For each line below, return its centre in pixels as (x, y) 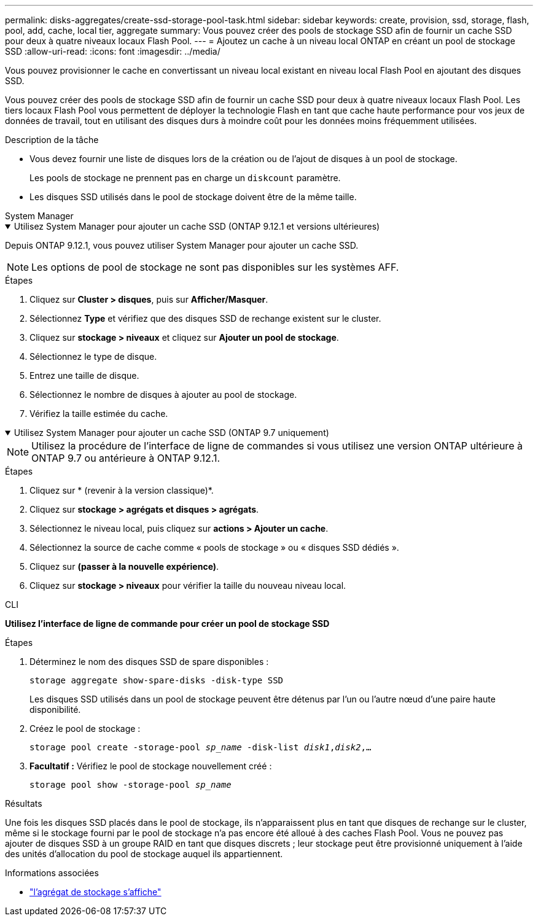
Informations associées (52, 873)
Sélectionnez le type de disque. (93, 356)
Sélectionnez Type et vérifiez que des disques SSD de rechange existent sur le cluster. (205, 318)
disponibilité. (55, 709)
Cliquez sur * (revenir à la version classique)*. (122, 490)
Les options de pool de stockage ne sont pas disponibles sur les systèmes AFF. (215, 267)
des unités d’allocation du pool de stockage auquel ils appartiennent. (144, 854)
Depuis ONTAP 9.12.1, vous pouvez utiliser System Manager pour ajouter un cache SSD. (182, 245)
